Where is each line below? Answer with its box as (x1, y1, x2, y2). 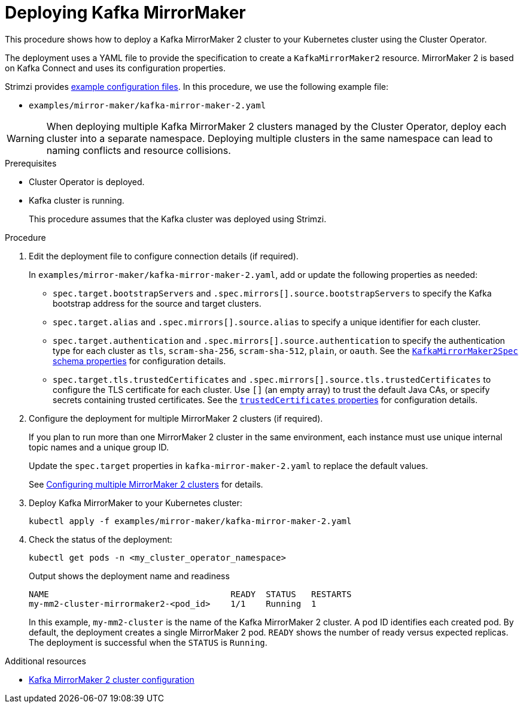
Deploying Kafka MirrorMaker (5, 2, 246, 23)
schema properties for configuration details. (53, 355, 226, 366)
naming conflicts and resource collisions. (46, 144, 231, 156)
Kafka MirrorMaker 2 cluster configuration (29, 674, 194, 685)
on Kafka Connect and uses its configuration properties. (5, 62, 226, 73)
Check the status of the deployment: (29, 534, 172, 544)
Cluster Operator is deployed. (29, 176, 145, 187)
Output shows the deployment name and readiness (29, 570, 230, 581)
